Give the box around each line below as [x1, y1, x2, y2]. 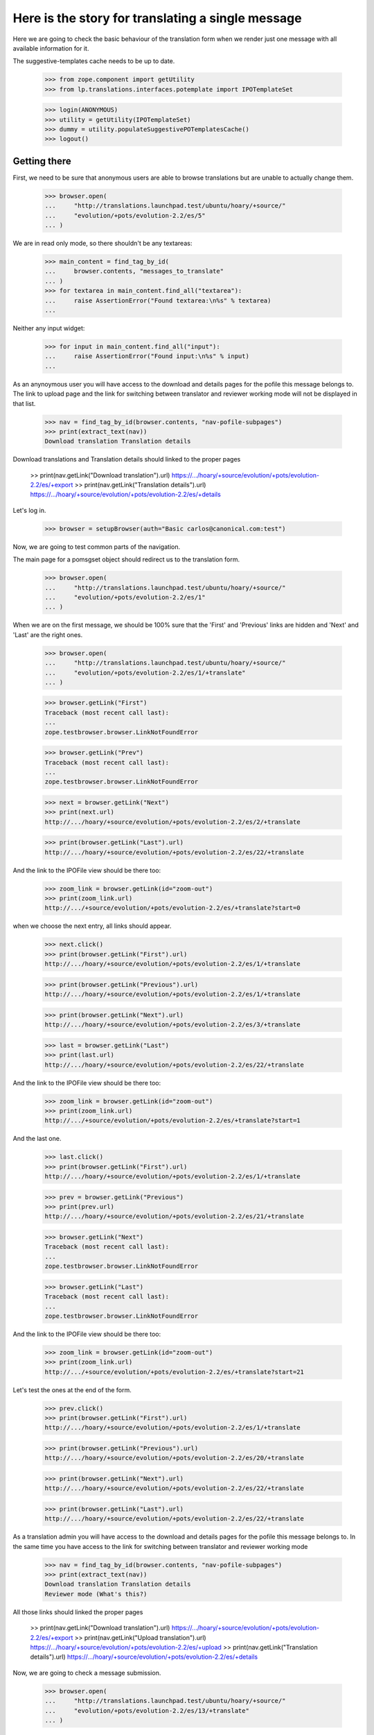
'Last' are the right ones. [12, 630, 83, 638]
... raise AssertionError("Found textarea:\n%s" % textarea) [44, 296, 271, 305]
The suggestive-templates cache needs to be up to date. [12, 57, 175, 65]
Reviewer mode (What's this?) [44, 1590, 148, 1598]
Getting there [12, 155, 72, 167]
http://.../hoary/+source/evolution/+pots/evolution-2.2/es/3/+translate [44, 1021, 301, 1029]
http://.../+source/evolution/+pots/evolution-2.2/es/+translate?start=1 [44, 1117, 301, 1124]
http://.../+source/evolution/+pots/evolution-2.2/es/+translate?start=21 [44, 1368, 305, 1376]
